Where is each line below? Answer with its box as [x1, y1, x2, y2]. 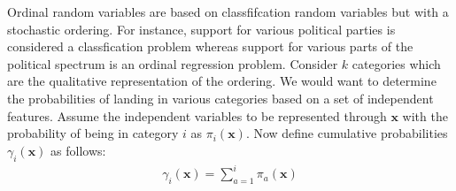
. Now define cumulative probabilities [245, 124, 448, 142]
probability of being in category [7, 124, 179, 142]
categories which [352, 54, 441, 73]
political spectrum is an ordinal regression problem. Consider [7, 54, 338, 73]
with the [402, 106, 448, 125]
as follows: [50, 141, 106, 159]
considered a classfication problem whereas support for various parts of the [7, 37, 413, 56]
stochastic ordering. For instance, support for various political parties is [7, 19, 396, 38]
